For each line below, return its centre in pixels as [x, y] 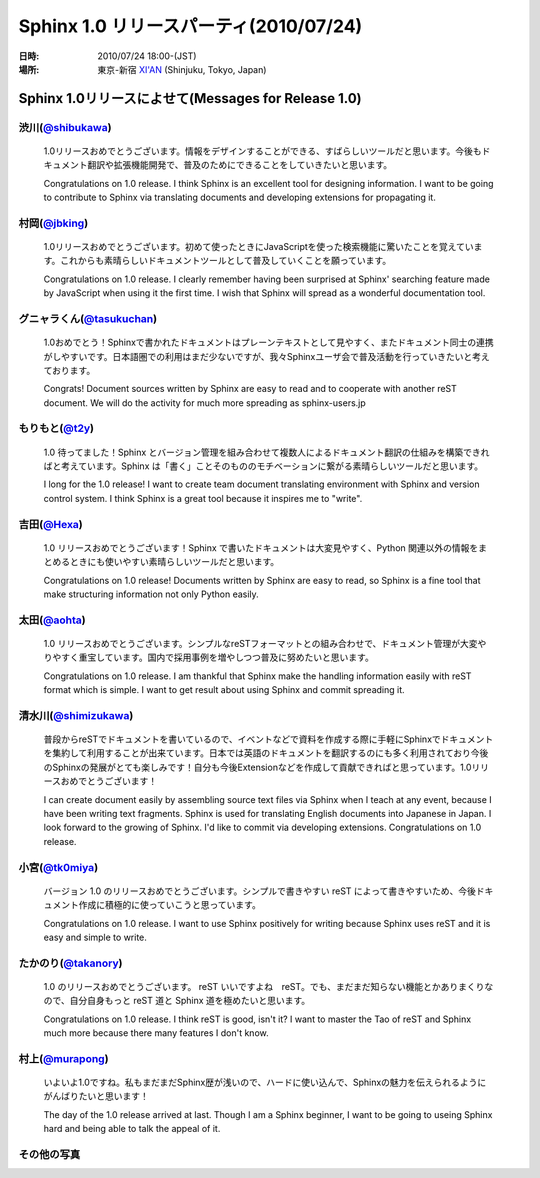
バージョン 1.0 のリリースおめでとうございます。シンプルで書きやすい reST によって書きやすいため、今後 [260, 891]
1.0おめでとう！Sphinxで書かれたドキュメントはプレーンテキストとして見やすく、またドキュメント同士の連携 [268, 342]
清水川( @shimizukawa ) [76, 715]
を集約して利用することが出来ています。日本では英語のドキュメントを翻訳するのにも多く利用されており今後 [266, 753]
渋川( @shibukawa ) [65, 127]
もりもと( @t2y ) [56, 428]
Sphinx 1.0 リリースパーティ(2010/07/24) [190, 26]
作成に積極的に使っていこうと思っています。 [170, 905]
